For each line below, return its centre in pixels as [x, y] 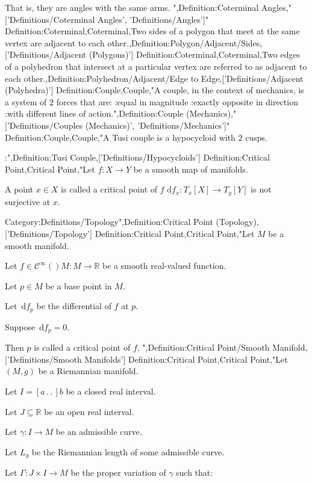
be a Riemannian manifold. [88, 371]
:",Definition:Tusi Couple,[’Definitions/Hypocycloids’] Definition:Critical [137, 157]
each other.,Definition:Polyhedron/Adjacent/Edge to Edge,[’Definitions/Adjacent [154, 78]
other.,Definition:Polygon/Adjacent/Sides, [185, 42]
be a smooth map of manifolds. [191, 169]
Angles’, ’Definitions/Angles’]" [153, 19]
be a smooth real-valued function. [164, 266]
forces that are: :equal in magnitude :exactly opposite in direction [177, 101]
